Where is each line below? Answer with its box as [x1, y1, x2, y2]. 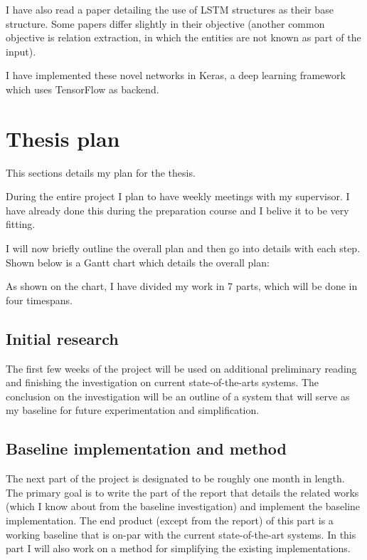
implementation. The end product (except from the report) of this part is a [6, 513, 334, 527]
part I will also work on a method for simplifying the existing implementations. [6, 541, 351, 556]
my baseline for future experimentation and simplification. [6, 403, 260, 418]
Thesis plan [6, 123, 120, 152]
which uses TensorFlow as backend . [6, 81, 159, 96]
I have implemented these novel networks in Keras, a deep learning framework [6, 68, 346, 83]
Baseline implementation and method [6, 437, 287, 460]
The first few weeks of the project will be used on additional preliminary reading [6, 361, 357, 375]
